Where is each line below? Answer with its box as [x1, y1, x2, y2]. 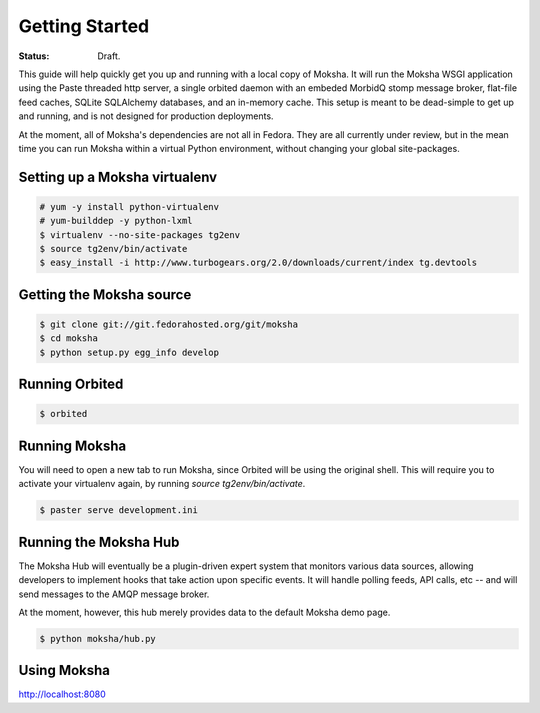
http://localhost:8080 [18, 688, 106, 700]
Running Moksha [18, 437, 127, 454]
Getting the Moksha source [18, 286, 192, 303]
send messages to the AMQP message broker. [18, 588, 210, 600]
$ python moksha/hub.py [39, 633, 157, 644]
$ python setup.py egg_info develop [39, 346, 220, 358]
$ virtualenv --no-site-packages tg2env [39, 229, 240, 240]
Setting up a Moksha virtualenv [18, 168, 218, 185]
